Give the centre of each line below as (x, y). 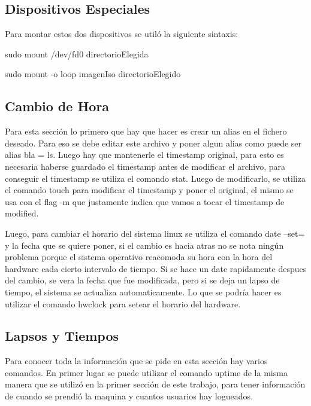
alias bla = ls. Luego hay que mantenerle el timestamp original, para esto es (144, 155)
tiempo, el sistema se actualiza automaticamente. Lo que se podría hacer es (143, 291)
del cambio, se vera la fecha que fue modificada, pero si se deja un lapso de (142, 280)
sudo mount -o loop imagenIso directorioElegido (93, 74)
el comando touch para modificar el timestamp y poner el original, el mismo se (149, 190)
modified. (22, 213)
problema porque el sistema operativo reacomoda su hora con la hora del (139, 257)
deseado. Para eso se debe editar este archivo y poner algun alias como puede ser (153, 143)
